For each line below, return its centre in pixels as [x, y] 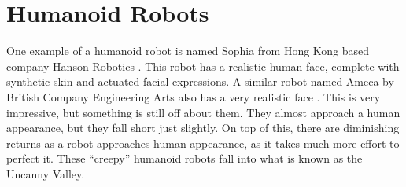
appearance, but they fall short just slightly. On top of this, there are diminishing [203, 128]
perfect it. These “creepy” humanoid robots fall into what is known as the [185, 158]
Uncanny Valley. [46, 173]
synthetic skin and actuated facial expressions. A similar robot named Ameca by [200, 81]
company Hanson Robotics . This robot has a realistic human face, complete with [203, 66]
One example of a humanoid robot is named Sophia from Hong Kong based [188, 51]
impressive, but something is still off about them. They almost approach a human [203, 112]
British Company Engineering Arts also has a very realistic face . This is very [194, 96]
